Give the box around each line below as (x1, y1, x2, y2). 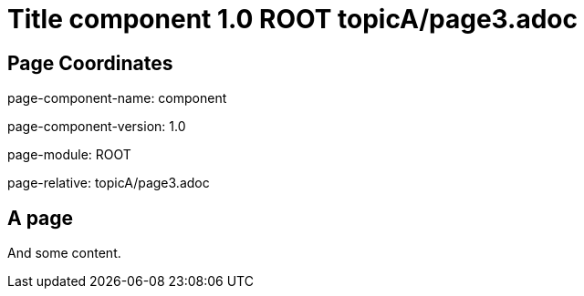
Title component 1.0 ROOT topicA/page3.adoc (7, 4, 578, 35)
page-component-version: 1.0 (7, 118, 186, 135)
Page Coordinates (7, 51, 173, 75)
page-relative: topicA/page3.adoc (7, 175, 210, 191)
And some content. (7, 245, 121, 261)
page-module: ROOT (7, 147, 131, 163)
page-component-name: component (7, 90, 227, 107)
